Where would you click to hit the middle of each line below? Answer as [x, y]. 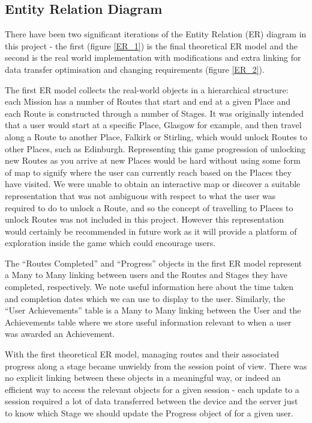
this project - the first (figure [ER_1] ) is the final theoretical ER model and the [151, 45]
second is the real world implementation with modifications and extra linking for [153, 57]
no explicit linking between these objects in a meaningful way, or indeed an [143, 378]
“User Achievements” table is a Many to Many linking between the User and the [153, 310]
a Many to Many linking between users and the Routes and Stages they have [146, 275]
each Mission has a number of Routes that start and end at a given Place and [148, 101]
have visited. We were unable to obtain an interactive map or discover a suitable [153, 184]
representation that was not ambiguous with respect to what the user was [140, 195]
